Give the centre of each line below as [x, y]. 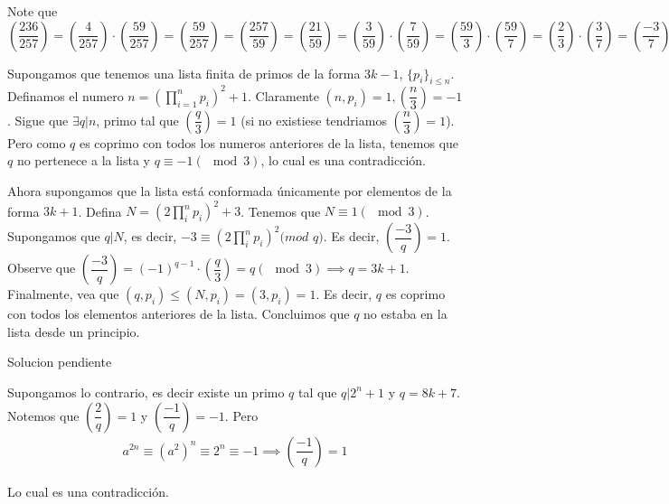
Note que [33, 11]
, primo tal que [137, 120]
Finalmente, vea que [63, 294]
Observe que [42, 268]
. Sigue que [38, 120]
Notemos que [43, 415]
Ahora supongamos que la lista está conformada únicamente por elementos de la [230, 191]
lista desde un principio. [74, 331]
